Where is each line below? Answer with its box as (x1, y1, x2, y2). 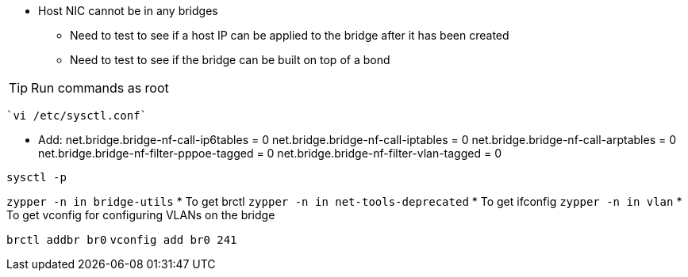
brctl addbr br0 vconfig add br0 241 (6, 233, 237, 246)
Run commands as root (31, 80, 169, 96)
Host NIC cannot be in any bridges (38, 4, 218, 17)
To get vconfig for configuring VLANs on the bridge (6, 208, 275, 222)
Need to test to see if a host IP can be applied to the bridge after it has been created (70, 28, 509, 42)
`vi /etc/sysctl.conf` (6, 109, 148, 122)
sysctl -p (6, 171, 67, 184)
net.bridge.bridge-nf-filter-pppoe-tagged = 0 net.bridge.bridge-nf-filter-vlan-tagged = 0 (38, 146, 502, 160)
